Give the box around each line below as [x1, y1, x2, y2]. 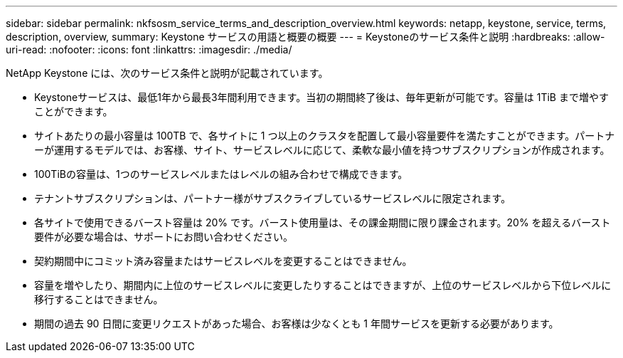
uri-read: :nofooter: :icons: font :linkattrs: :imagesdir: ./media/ [6, 43, 292, 56]
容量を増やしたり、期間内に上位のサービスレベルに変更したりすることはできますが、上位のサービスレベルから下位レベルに [34, 279, 612, 291]
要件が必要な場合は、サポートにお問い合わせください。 [34, 231, 293, 243]
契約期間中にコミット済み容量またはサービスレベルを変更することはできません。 [34, 255, 412, 267]
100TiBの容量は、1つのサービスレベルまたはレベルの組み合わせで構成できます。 [34, 168, 408, 180]
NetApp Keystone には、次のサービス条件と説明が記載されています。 [6, 67, 329, 79]
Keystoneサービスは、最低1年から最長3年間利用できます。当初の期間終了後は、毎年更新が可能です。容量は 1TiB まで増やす [34, 91, 609, 103]
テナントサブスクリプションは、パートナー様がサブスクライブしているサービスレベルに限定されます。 [34, 192, 511, 204]
